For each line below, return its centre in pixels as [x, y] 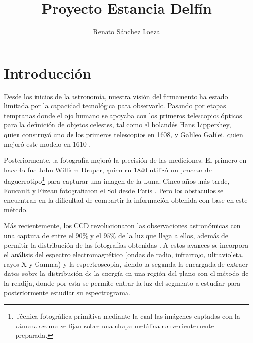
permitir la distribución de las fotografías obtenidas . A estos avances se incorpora [126, 245]
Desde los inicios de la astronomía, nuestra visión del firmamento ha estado [116, 96]
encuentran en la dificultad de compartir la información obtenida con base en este [126, 200]
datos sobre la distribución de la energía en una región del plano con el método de [126, 273]
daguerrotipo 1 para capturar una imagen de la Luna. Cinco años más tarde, [117, 180]
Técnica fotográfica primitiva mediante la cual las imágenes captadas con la [128, 316]
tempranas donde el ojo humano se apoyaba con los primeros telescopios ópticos [123, 115]
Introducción [48, 73]
